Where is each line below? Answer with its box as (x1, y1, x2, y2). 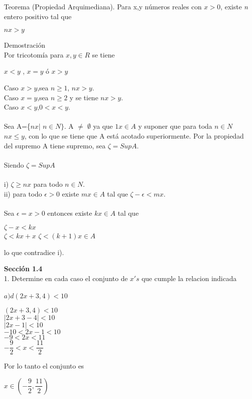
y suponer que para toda (138, 121, 212, 131)
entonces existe (47, 207, 92, 218)
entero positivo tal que (4, 11, 72, 21)
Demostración (4, 40, 45, 50)
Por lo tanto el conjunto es (4, 361, 84, 371)
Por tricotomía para (4, 49, 64, 59)
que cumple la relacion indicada (141, 273, 237, 284)
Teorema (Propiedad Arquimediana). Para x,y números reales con (4, 1, 202, 11)
